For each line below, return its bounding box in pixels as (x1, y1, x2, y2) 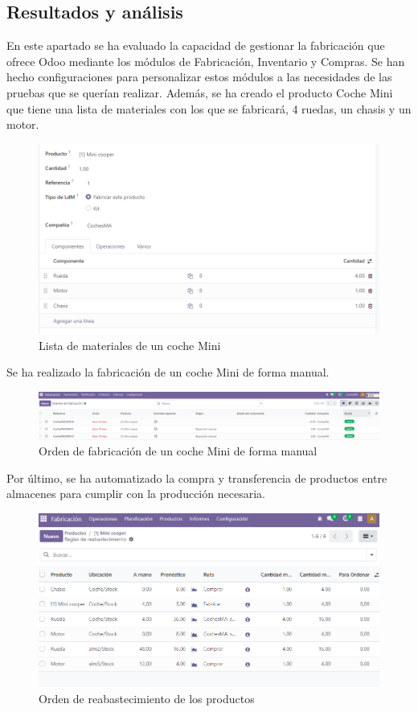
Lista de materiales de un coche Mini (39, 336, 221, 353)
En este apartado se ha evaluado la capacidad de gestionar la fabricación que (6, 37, 385, 54)
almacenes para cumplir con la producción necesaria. (6, 485, 265, 502)
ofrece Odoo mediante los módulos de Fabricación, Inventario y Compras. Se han (6, 52, 405, 69)
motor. (6, 116, 39, 133)
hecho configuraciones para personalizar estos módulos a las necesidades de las (6, 68, 392, 85)
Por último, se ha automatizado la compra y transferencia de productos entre (6, 469, 387, 486)
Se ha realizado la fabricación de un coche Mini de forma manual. (6, 364, 330, 381)
